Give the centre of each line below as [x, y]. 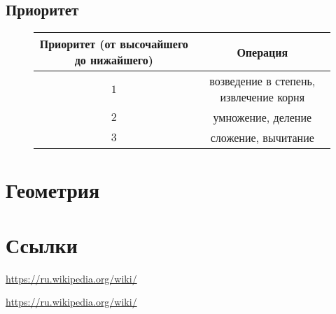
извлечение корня [262, 97]
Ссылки [42, 244]
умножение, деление [262, 117]
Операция [262, 52]
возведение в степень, [262, 81]
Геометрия [53, 190]
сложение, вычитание [262, 138]
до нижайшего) [114, 60]
